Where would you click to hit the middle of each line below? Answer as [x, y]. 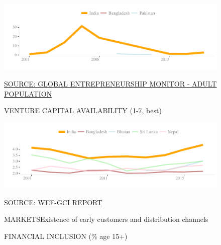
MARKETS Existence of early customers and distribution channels [106, 219]
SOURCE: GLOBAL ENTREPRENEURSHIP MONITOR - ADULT [111, 84]
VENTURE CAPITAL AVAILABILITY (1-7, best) [83, 110]
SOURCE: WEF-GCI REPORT [53, 202]
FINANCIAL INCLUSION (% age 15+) [66, 236]
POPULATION [28, 93]
